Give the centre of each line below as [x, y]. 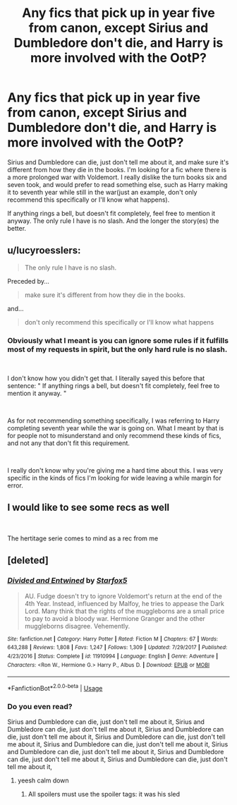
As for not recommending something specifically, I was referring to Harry [114, 420]
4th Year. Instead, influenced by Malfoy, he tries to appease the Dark [124, 603]
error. [15, 485]
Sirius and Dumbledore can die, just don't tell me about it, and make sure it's [118, 162]
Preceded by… [28, 281]
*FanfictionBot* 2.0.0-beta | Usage [55, 688]
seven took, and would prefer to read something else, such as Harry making [117, 184]
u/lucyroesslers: [44, 251]
